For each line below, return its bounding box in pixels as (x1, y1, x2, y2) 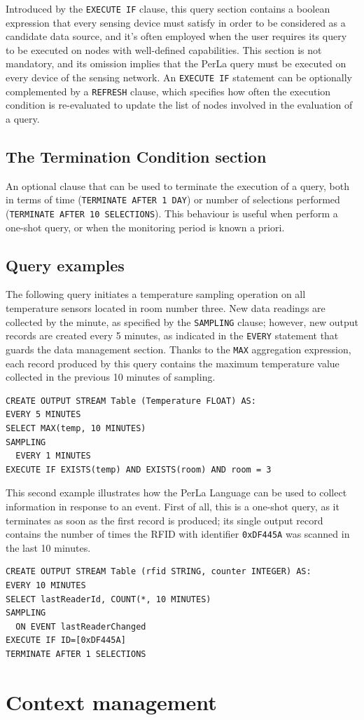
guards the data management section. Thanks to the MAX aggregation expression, (6, 341, 351, 356)
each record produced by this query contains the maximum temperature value (6, 355, 339, 370)
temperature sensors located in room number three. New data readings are (6, 301, 325, 315)
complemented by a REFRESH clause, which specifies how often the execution (6, 83, 331, 98)
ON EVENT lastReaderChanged (15, 621, 146, 632)
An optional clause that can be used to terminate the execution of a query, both (6, 178, 350, 193)
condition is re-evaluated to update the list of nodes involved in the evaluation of (6, 97, 353, 112)
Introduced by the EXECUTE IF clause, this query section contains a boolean (6, 1, 330, 15)
